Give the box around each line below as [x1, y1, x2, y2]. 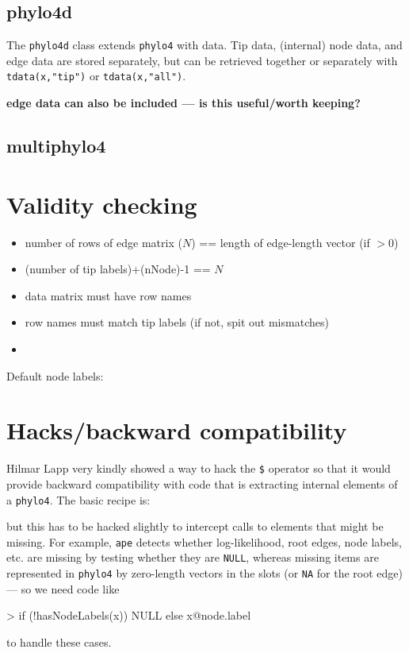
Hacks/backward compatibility [6, 414, 347, 446]
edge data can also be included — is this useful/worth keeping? [6, 95, 361, 111]
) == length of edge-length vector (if [191, 234, 370, 250]
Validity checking [6, 187, 197, 220]
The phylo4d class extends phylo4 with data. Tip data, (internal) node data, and [6, 37, 403, 53]
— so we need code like [6, 580, 120, 597]
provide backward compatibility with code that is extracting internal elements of [6, 475, 398, 492]
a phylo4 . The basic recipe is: [6, 491, 151, 508]
